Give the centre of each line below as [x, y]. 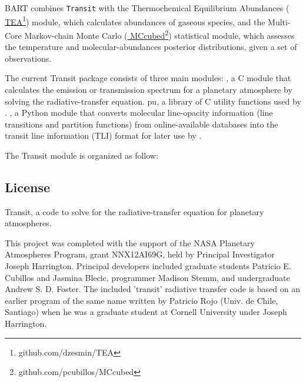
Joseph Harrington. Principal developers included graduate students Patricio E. [148, 266]
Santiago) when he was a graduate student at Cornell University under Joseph [146, 312]
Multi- [279, 21]
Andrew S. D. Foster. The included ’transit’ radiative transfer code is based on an [152, 289]
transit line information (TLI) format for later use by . [103, 135]
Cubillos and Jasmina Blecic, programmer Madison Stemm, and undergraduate [147, 277]
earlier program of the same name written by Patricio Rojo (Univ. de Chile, [142, 300]
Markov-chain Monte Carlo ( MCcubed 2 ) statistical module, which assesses [159, 34]
